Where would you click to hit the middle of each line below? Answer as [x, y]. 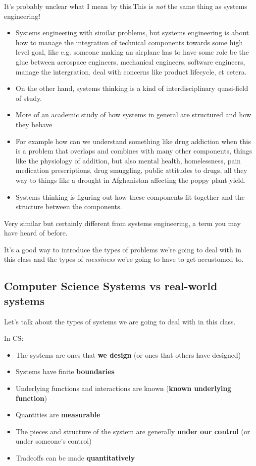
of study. [29, 98]
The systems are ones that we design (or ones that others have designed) [128, 354]
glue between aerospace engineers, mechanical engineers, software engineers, [130, 61]
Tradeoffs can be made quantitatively [75, 458]
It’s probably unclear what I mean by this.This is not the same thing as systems [126, 6]
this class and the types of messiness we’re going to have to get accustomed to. [124, 259]
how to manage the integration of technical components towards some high [129, 42]
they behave [34, 124]
